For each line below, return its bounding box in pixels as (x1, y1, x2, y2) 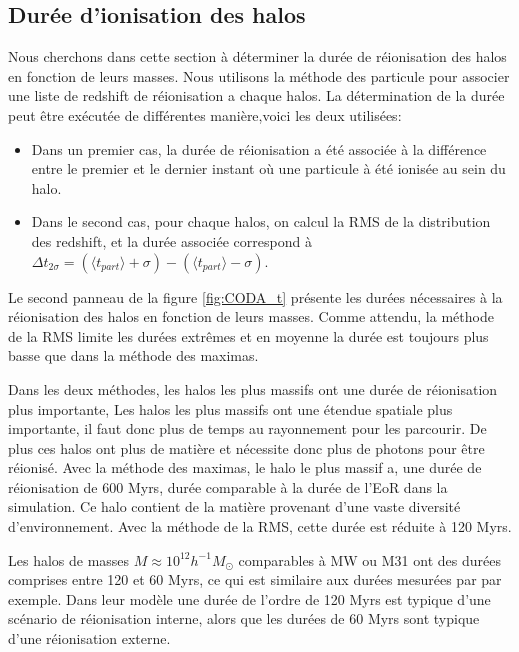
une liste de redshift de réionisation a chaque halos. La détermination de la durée (8, 85, 505, 106)
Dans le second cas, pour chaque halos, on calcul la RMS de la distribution (31, 211, 491, 232)
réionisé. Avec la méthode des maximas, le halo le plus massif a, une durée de (8, 457, 482, 478)
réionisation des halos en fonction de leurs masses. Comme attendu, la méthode (8, 306, 494, 327)
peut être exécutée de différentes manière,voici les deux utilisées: (8, 104, 402, 125)
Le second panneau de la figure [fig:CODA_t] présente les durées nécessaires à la (8, 286, 503, 307)
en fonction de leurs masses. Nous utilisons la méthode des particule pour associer (8, 65, 510, 86)
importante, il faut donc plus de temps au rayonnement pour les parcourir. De (8, 418, 487, 439)
